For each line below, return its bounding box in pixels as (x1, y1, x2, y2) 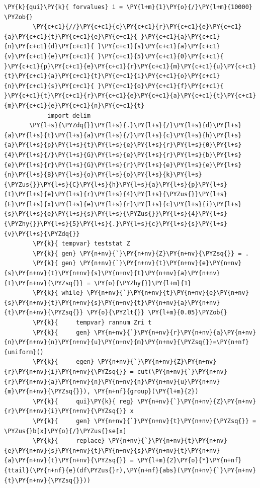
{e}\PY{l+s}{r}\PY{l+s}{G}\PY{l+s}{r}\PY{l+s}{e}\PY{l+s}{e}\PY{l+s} (4, 161, 242, 169)
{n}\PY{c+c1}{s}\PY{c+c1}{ (4, 82, 94, 90)
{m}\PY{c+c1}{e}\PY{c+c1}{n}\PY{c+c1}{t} (4, 102, 145, 109)
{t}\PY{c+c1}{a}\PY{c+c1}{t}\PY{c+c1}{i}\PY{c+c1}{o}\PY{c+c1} (4, 72, 220, 80)
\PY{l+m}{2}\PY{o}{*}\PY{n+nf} (137, 457, 242, 464)
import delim (47, 112, 91, 119)
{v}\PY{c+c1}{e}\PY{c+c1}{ (4, 52, 94, 60)
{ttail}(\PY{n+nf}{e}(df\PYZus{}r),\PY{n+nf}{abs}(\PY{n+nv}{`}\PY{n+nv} (4, 466, 256, 474)
